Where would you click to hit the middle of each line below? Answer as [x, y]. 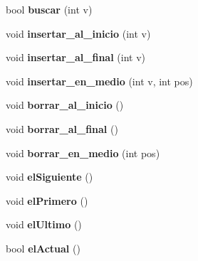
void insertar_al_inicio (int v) [78, 33]
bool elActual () [43, 248]
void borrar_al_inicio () [65, 105]
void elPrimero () [47, 200]
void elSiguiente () [49, 177]
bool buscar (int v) [49, 9]
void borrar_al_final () [62, 128]
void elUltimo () [44, 224]
